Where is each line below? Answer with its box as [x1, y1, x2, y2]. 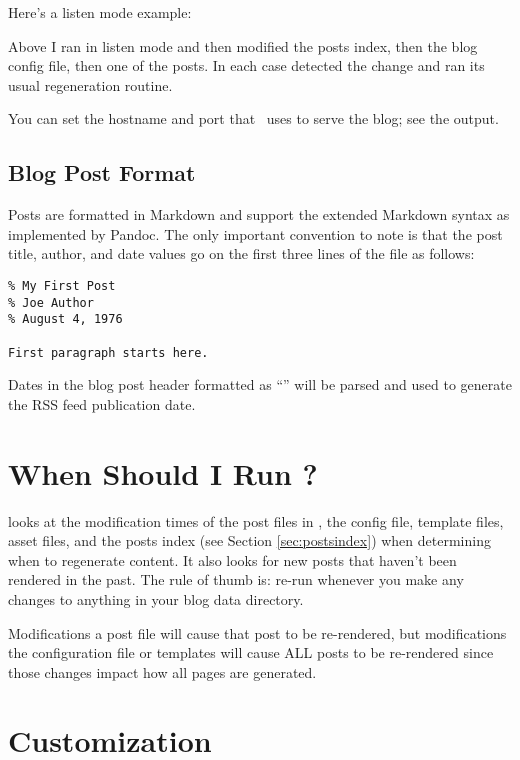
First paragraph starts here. [8, 345, 209, 360]
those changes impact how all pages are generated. [8, 661, 317, 682]
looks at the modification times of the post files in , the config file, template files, [8, 510, 504, 531]
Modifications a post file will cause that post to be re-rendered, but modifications [8, 622, 507, 643]
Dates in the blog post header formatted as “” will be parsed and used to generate [8, 374, 512, 395]
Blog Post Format [8, 157, 196, 188]
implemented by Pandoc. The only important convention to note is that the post [8, 223, 503, 244]
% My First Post [8, 278, 116, 293]
